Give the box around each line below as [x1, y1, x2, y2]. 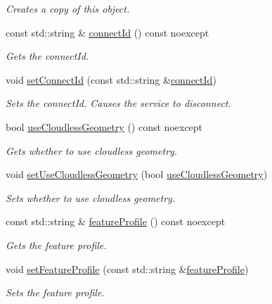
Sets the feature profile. [6, 285, 105, 300]
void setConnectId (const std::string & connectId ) [6, 72, 216, 87]
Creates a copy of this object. [6, 1, 130, 15]
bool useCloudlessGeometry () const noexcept [6, 119, 203, 134]
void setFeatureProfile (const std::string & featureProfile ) [6, 261, 249, 276]
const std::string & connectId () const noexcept [6, 25, 209, 39]
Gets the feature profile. [6, 237, 107, 252]
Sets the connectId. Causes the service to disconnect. [6, 96, 231, 110]
